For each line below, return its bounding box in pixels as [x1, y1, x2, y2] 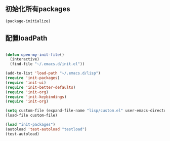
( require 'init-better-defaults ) [5, 85, 76, 90]
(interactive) [10, 57, 39, 62]
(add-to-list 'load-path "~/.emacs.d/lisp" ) [5, 70, 101, 76]
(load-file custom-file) [5, 113, 58, 118]
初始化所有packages [5, 5, 70, 14]
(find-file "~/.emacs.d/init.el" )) [10, 61, 85, 67]
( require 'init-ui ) [5, 80, 47, 85]
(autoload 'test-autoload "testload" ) [5, 126, 87, 132]
